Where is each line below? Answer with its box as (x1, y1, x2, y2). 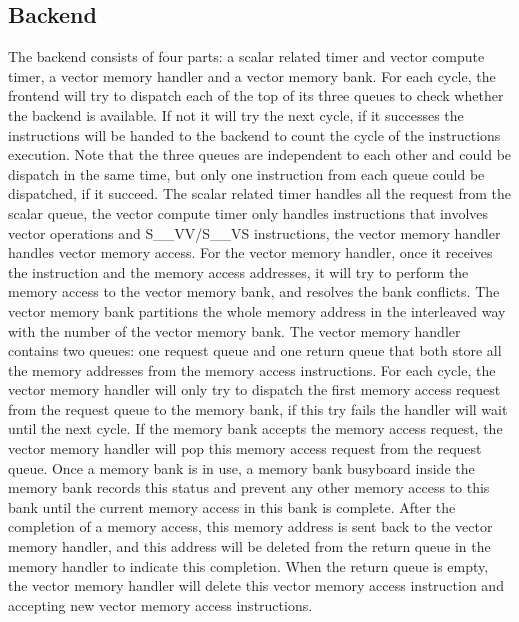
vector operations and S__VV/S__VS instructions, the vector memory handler (8, 222, 501, 243)
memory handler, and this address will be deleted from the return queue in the (8, 536, 491, 557)
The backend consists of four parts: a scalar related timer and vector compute (8, 46, 485, 67)
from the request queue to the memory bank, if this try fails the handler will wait (8, 398, 508, 419)
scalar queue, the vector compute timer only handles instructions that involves (8, 202, 489, 223)
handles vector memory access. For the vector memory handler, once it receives (8, 242, 493, 263)
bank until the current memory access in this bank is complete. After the (8, 496, 456, 517)
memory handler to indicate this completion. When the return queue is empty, (8, 555, 489, 576)
